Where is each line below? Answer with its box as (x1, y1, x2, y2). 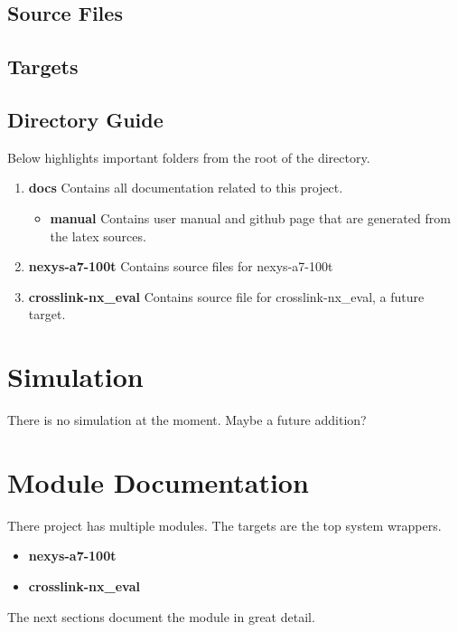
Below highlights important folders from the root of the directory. (7, 147, 370, 166)
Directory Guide (7, 105, 164, 133)
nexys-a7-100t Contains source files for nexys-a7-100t (28, 257, 333, 276)
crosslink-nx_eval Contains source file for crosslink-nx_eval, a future (28, 287, 425, 306)
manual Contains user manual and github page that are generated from (50, 208, 451, 227)
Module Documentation (7, 463, 309, 500)
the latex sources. (50, 226, 146, 245)
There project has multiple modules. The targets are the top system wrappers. (7, 515, 442, 534)
